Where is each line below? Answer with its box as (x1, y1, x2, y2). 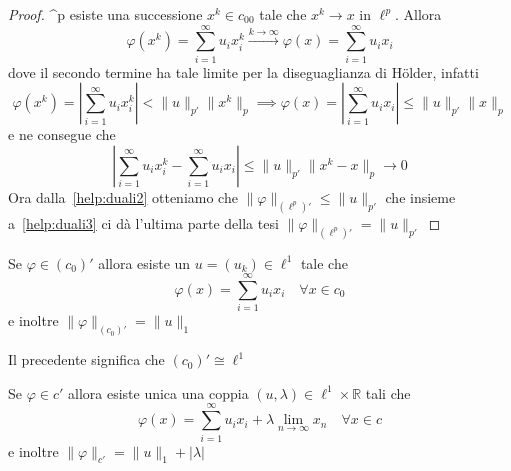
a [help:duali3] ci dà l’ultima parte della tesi (8, 212, 279, 233)
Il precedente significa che (8, 349, 165, 370)
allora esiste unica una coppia (68, 382, 249, 403)
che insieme (385, 186, 456, 207)
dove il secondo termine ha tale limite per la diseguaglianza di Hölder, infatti (8, 61, 479, 82)
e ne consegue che (8, 124, 116, 145)
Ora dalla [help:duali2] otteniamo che (8, 186, 238, 207)
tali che (365, 382, 411, 403)
